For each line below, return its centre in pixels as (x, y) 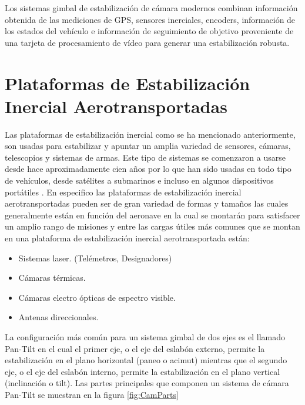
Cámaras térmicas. (52, 278)
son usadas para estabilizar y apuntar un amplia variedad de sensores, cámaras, (148, 146)
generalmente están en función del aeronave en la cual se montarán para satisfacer (152, 215)
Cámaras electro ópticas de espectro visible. (97, 297)
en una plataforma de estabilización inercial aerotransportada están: (127, 238)
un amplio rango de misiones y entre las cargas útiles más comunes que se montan (152, 226)
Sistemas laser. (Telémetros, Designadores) (95, 258)
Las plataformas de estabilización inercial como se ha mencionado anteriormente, (150, 134)
